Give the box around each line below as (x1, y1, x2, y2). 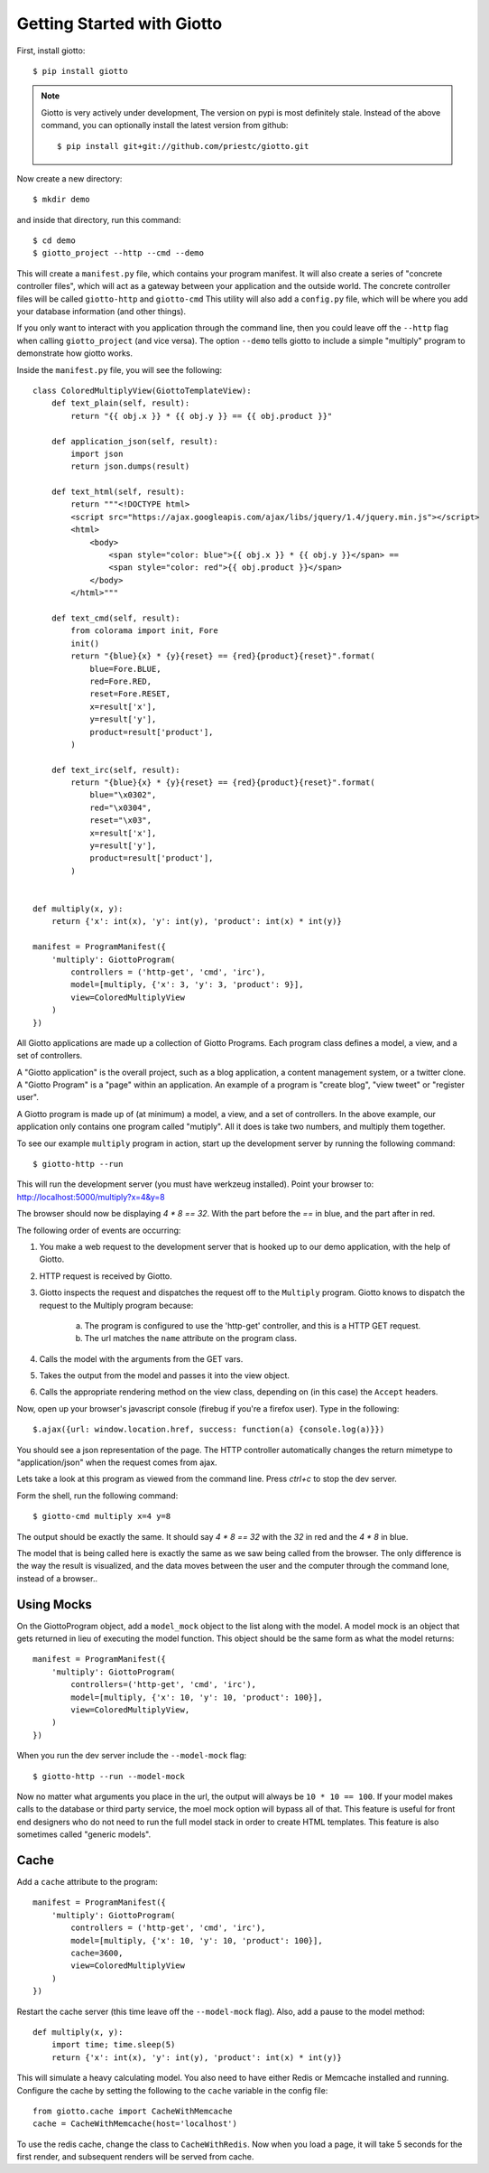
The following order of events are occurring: (16, 1225, 181, 1236)
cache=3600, (70, 1948, 124, 1959)
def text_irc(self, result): (51, 764, 180, 775)
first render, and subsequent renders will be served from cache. (16, 2151, 254, 2162)
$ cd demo (32, 236, 76, 246)
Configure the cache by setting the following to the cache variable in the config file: (16, 2084, 328, 2095)
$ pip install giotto (32, 66, 128, 76)
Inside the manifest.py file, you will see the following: (16, 364, 223, 375)
